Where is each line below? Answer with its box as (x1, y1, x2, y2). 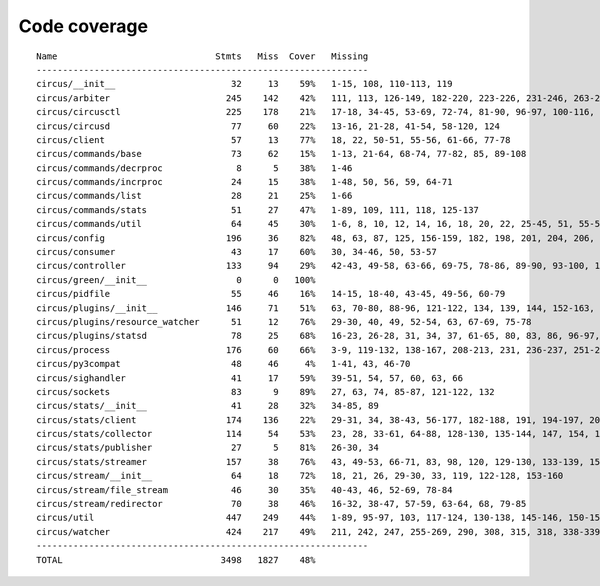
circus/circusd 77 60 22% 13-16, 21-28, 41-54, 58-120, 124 (36, 120, 500, 132)
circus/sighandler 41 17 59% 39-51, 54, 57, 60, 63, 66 (36, 372, 464, 384)
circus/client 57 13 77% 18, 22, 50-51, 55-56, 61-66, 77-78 (36, 134, 511, 145)
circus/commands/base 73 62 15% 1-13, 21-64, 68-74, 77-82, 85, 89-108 (36, 148, 527, 160)
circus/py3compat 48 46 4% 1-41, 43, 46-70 (36, 358, 411, 370)
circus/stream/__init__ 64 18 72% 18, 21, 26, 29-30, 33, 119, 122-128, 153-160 (36, 470, 564, 482)
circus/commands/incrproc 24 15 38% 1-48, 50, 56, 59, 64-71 (36, 176, 453, 188)
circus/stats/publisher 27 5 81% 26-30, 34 (36, 442, 379, 454)
